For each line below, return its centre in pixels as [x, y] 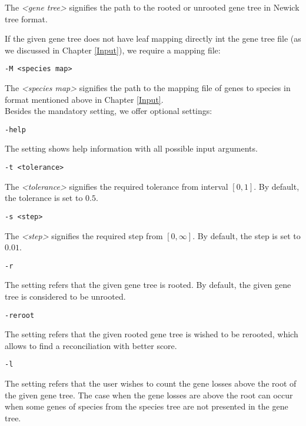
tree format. [26, 19]
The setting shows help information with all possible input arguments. [131, 148]
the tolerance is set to [44, 198]
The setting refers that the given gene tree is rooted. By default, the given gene [148, 285]
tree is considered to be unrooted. [65, 296]
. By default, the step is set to [247, 235]
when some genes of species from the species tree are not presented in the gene [147, 406]
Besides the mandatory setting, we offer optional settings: [109, 111]
